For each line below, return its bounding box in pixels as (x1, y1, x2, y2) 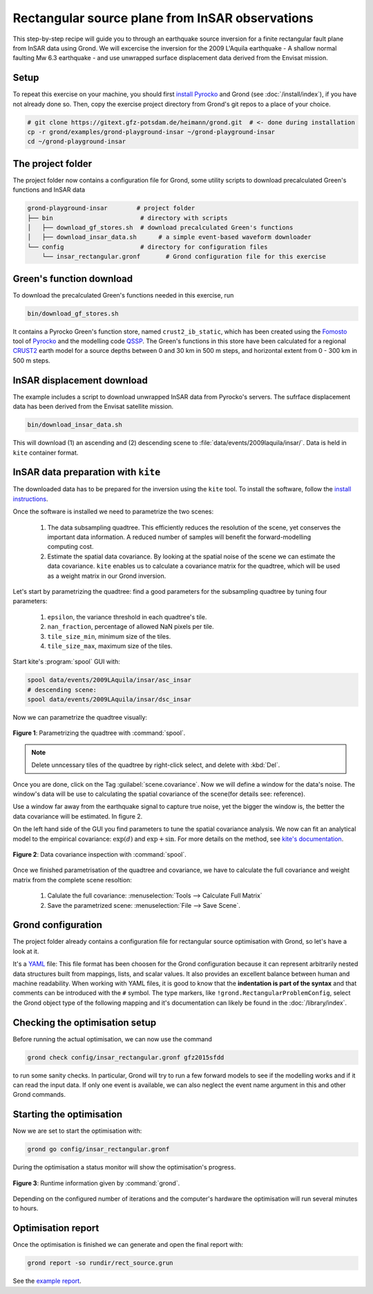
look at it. (12, 947, 39, 955)
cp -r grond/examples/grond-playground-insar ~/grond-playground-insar (27, 128, 276, 136)
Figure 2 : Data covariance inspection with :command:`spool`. (12, 850, 186, 858)
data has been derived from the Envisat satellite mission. (12, 402, 174, 411)
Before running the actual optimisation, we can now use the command (12, 1035, 212, 1043)
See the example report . (12, 1277, 82, 1285)
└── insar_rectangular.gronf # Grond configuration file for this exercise (41, 253, 326, 261)
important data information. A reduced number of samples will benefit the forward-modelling (47, 533, 312, 541)
